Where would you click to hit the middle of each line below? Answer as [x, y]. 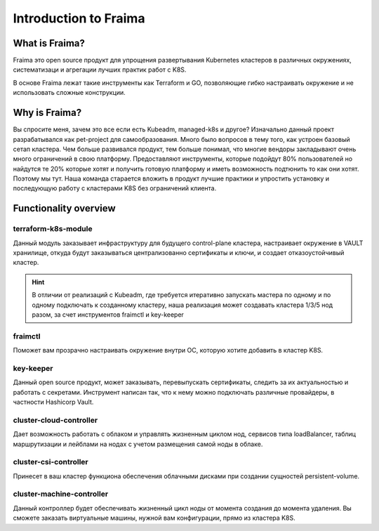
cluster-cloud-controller [55, 420]
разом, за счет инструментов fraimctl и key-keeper [108, 314]
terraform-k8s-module [53, 229]
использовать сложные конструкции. [69, 93]
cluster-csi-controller [51, 462]
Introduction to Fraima [79, 18]
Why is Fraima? [47, 113]
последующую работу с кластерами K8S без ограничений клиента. [115, 188]
